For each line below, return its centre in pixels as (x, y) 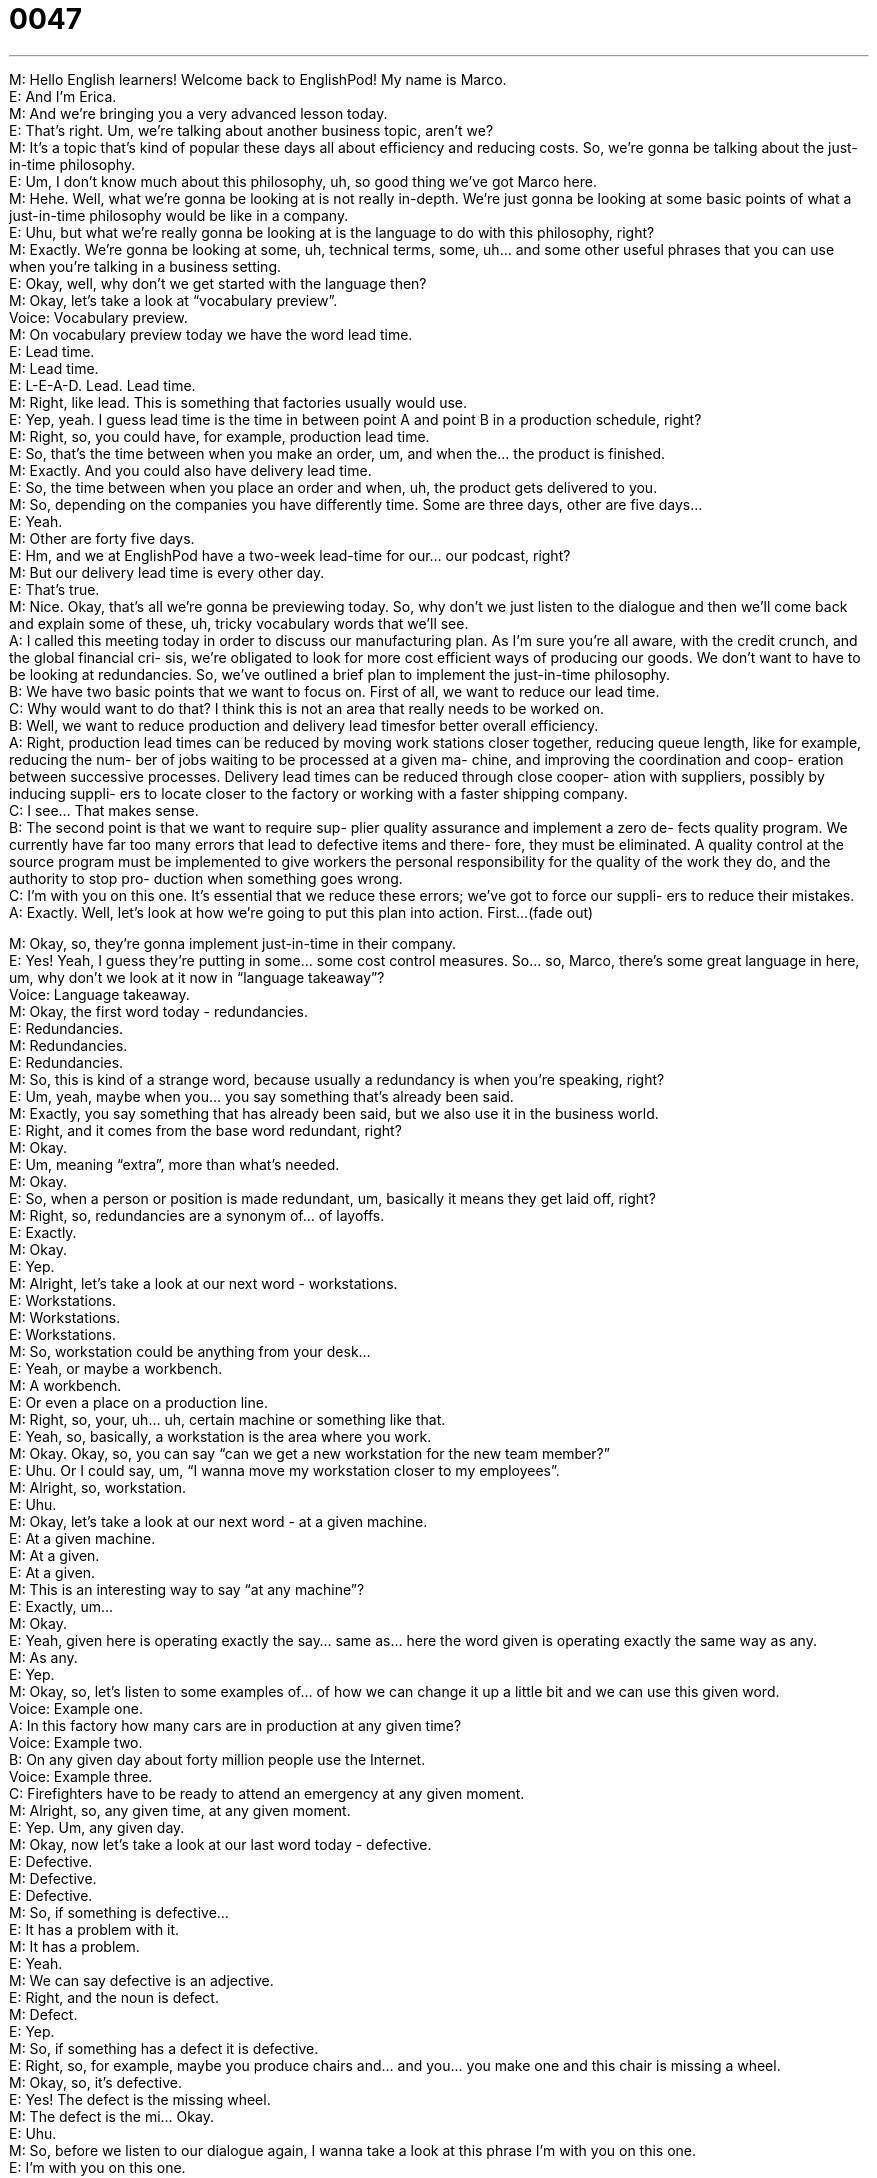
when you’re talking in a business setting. (145, 266)
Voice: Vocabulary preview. (98, 317)
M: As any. (43, 1657)
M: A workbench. (65, 1385)
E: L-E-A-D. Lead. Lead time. (102, 385)
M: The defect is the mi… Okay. (111, 2116)
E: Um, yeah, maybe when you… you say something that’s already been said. (261, 1096)
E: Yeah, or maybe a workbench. (116, 1368)
